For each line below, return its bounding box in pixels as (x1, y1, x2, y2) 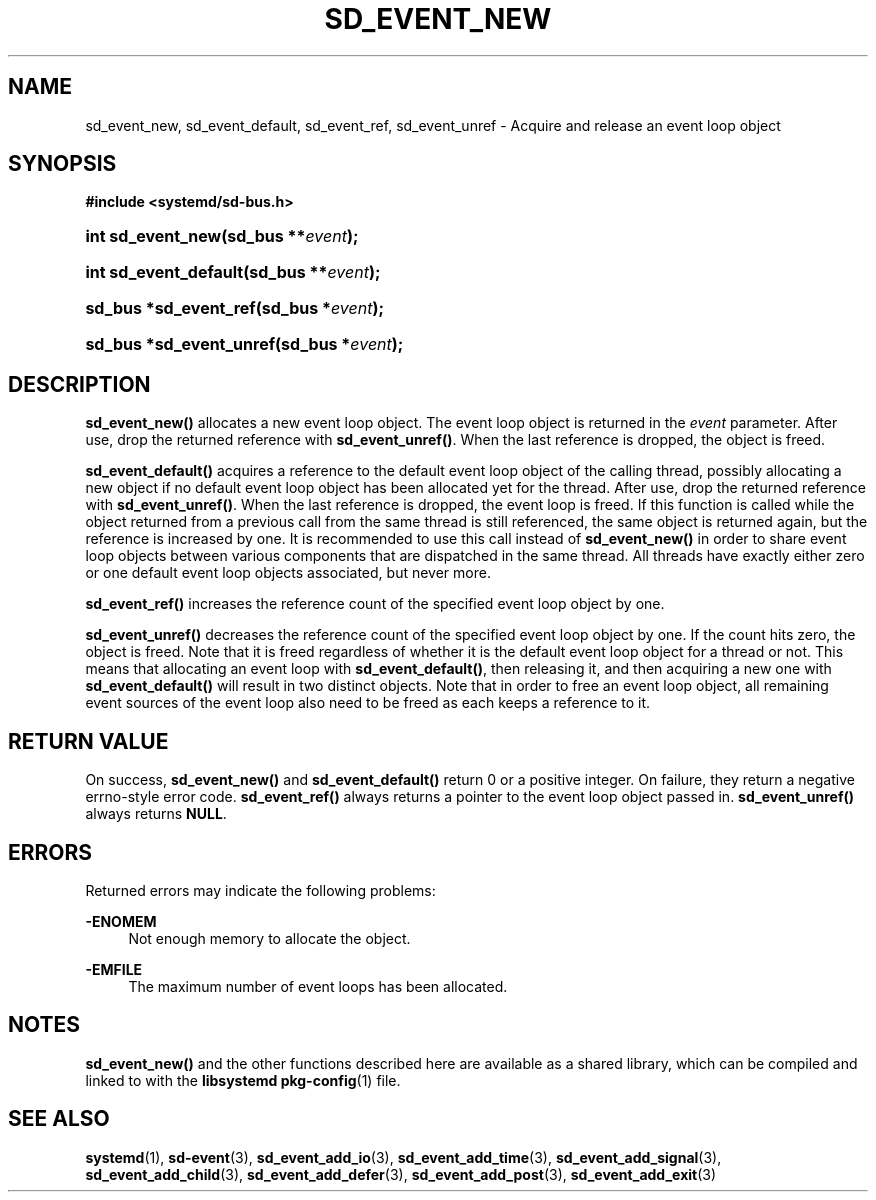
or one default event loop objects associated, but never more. (85, 564, 491, 582)
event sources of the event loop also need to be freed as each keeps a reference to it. (85, 694, 651, 712)
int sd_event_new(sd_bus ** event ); (85, 226, 359, 247)
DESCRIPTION (8, 371, 151, 397)
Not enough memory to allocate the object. (128, 929, 411, 947)
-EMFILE (85, 960, 143, 978)
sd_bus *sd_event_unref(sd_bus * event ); (85, 334, 404, 355)
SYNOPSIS (8, 151, 117, 177)
